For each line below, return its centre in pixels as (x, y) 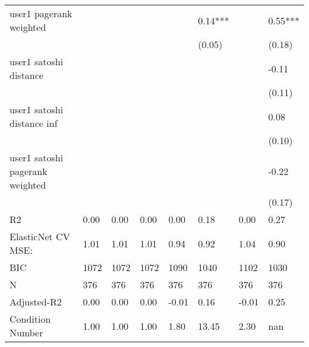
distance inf (34, 123)
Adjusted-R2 (36, 302)
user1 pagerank (41, 13)
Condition (30, 319)
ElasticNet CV (40, 236)
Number (26, 332)
